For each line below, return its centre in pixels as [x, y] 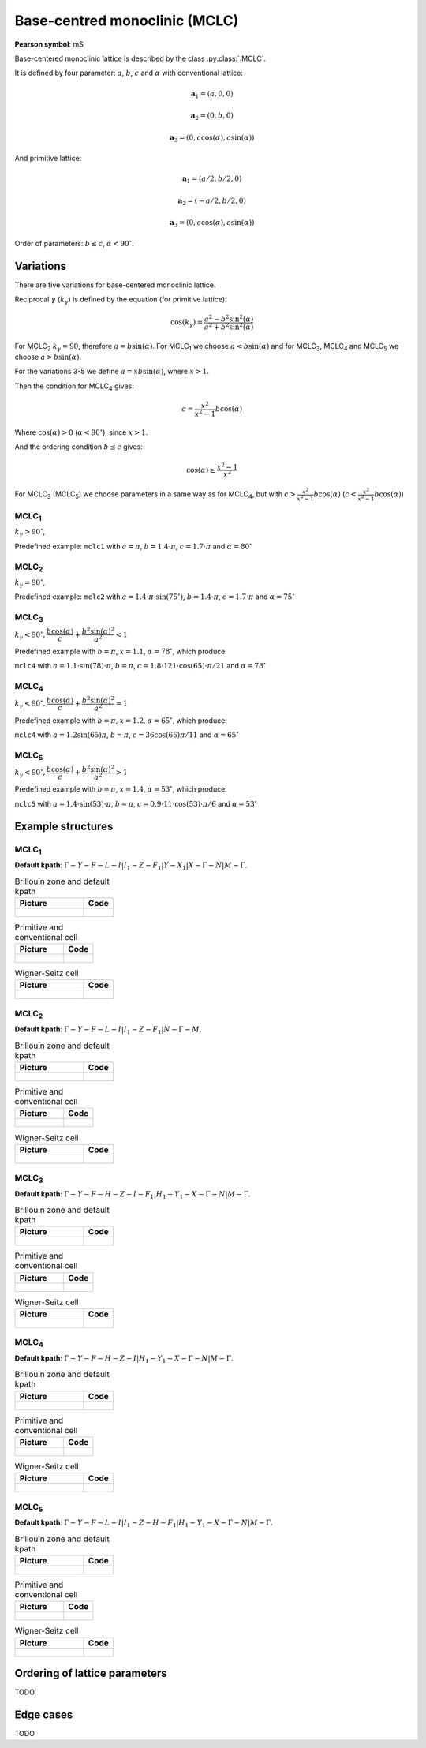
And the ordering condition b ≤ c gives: [79, 447]
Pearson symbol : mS [49, 44]
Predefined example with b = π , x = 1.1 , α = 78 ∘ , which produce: [121, 651]
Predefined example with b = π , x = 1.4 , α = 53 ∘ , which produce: [121, 789]
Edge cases [44, 1714]
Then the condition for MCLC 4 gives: [74, 387]
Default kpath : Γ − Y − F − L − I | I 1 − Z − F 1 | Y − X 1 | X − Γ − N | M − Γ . [131, 866]
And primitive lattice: [48, 159]
